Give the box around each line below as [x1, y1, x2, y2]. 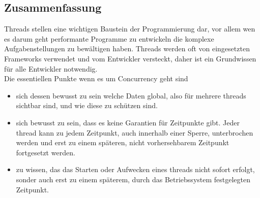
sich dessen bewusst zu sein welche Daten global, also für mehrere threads [16, 90, 246, 101]
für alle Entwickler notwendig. [4, 63, 98, 74]
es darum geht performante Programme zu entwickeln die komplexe [4, 33, 214, 44]
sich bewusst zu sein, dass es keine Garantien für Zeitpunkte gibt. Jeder [16, 117, 240, 127]
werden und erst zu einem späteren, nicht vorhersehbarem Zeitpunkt [16, 137, 229, 148]
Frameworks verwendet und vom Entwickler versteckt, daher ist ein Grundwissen [4, 53, 256, 63]
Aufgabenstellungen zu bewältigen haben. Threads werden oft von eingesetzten [4, 43, 250, 54]
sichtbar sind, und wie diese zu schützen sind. [16, 100, 158, 111]
